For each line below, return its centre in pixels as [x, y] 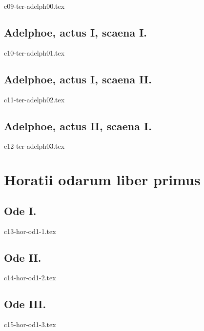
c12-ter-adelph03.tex [34, 146]
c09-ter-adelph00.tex [34, 6]
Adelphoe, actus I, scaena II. [78, 79]
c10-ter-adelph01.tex [34, 52]
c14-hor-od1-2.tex [30, 278]
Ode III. [25, 304]
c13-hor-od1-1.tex [30, 231]
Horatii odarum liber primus [102, 180]
